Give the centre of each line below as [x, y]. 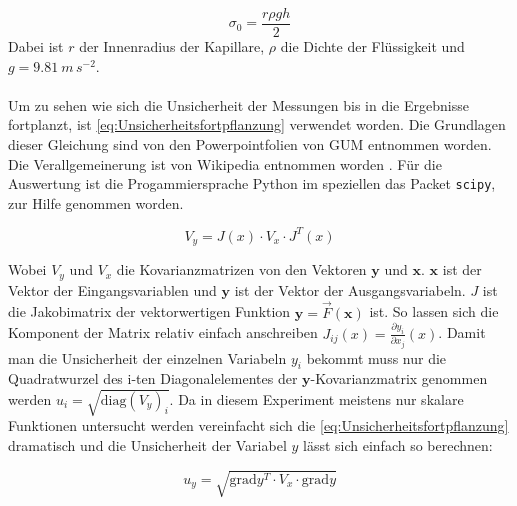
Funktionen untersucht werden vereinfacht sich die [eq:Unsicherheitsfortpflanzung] [258, 425]
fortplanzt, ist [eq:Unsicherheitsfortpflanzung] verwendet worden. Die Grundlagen [257, 124]
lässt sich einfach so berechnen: [397, 445]
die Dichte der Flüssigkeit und [372, 46]
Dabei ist [36, 46]
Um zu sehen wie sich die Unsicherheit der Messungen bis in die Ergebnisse [238, 104]
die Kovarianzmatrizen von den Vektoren [241, 269]
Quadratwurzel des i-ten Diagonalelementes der [153, 378]
